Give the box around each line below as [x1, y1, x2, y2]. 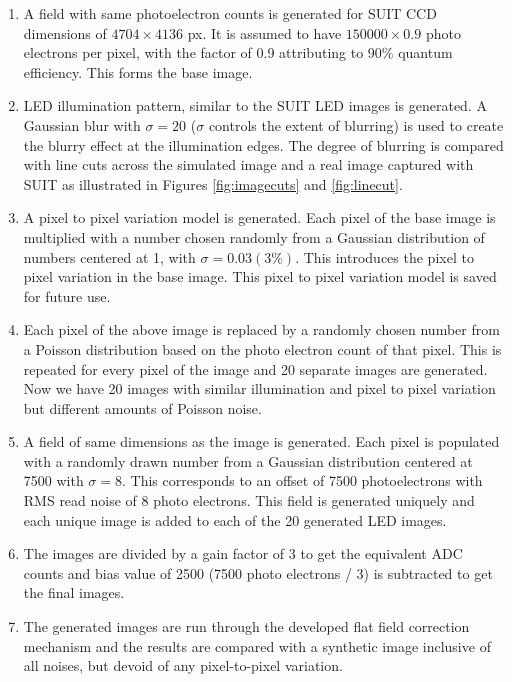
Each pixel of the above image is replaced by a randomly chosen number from [23, 319, 500, 340]
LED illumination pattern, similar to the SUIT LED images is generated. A [23, 95, 487, 116]
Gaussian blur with [23, 114, 141, 135]
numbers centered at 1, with [23, 246, 196, 267]
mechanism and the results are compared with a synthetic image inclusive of [23, 635, 491, 656]
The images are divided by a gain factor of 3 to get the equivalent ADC [23, 543, 463, 564]
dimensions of [23, 22, 107, 43]
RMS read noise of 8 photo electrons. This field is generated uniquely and [23, 490, 475, 511]
